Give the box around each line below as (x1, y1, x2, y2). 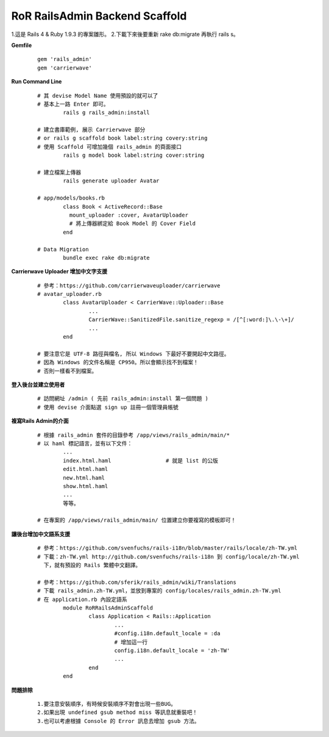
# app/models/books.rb (37, 195, 105, 201)
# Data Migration (37, 246, 89, 253)
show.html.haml (63, 483, 108, 489)
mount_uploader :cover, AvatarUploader (69, 211, 189, 218)
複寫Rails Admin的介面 (11, 417, 69, 425)
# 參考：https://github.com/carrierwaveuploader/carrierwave (37, 282, 221, 289)
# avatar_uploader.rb (37, 290, 102, 298)
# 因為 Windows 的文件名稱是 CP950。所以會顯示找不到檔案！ (37, 359, 199, 366)
